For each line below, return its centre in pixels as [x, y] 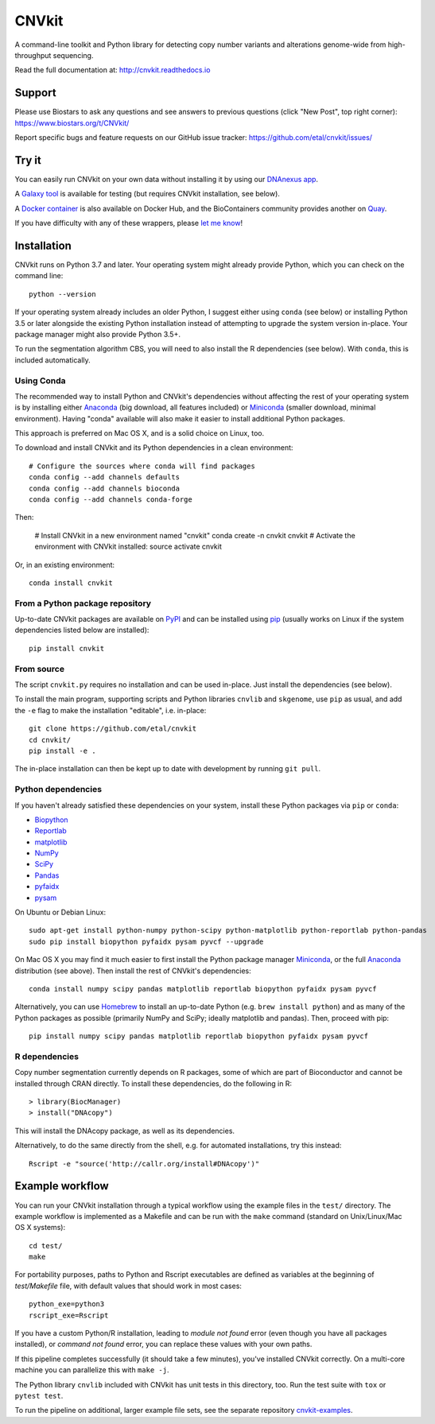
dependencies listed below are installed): [82, 630]
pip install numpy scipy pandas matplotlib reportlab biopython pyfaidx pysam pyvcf [199, 1036]
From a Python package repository [83, 603]
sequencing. [73, 55]
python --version [62, 294]
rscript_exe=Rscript [69, 1315]
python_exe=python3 [67, 1304]
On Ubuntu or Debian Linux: [60, 912]
